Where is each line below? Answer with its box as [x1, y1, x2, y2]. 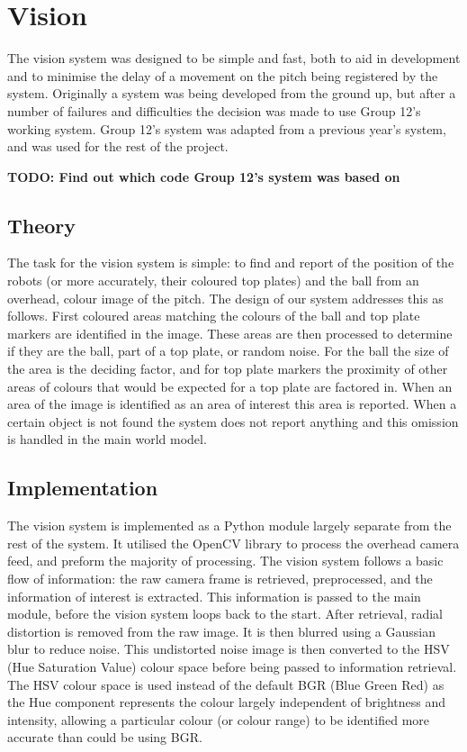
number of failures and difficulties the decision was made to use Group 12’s [7, 101, 421, 120]
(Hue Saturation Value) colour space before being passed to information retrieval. [7, 657, 457, 675]
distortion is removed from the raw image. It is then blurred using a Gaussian [7, 621, 436, 640]
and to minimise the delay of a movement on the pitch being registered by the [7, 66, 438, 85]
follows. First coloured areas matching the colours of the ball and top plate [7, 306, 420, 325]
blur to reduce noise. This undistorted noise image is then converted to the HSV [7, 639, 450, 658]
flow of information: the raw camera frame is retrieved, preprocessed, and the [7, 569, 433, 587]
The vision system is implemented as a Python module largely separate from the [7, 516, 452, 535]
